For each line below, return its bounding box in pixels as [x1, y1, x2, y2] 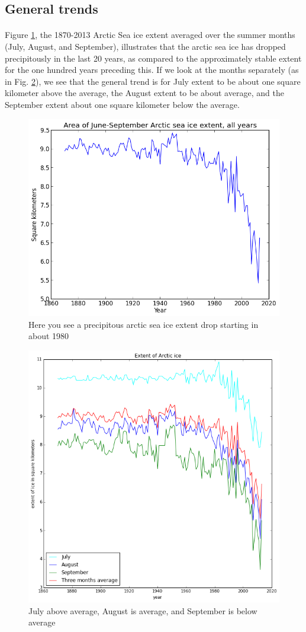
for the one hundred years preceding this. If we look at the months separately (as [5, 63, 299, 76]
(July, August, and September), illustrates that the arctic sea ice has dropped [5, 40, 286, 52]
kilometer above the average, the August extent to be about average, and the [5, 87, 284, 99]
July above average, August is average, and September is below [28, 604, 257, 617]
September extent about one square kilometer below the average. [5, 98, 240, 110]
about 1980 [28, 330, 69, 342]
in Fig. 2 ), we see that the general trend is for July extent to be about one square [5, 75, 301, 87]
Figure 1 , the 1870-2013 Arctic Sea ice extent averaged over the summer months [5, 28, 295, 41]
